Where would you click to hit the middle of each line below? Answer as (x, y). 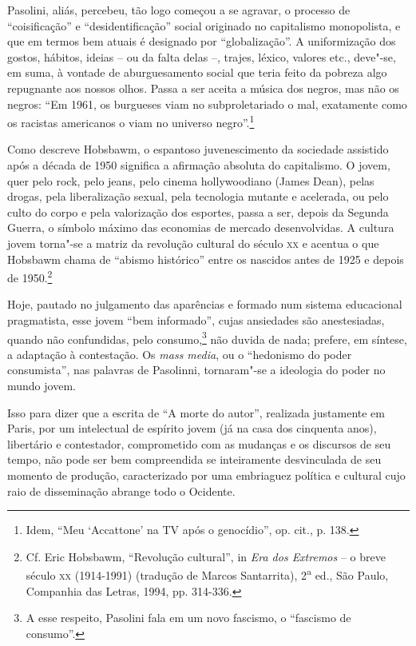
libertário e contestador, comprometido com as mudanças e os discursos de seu (199, 443)
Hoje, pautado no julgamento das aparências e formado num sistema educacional (205, 304)
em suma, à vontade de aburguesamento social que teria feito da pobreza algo (197, 72)
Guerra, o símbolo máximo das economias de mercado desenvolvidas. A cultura (201, 227)
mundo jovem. (42, 386)
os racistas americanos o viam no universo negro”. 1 (131, 121)
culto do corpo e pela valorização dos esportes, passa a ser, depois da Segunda (198, 211)
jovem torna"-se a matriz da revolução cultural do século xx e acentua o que (193, 243)
